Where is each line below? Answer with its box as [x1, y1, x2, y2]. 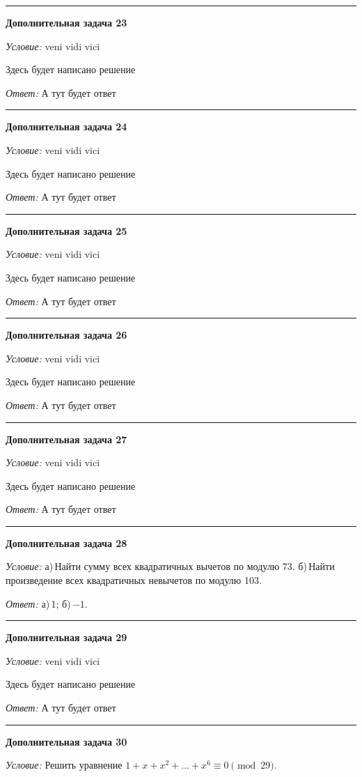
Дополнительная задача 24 [6, 119, 127, 134]
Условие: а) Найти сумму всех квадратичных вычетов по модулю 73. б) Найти [6, 559, 335, 574]
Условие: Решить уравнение [6, 757, 123, 772]
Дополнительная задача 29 [6, 630, 127, 645]
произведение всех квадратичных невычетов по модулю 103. [6, 573, 262, 587]
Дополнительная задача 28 [6, 535, 127, 550]
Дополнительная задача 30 [6, 734, 127, 748]
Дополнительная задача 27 [6, 431, 127, 446]
